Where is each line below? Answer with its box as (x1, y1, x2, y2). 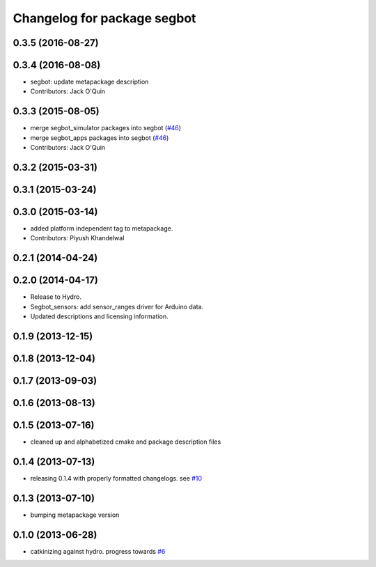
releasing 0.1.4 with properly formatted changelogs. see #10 (30, 474, 202, 483)
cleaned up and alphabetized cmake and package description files (30, 437, 221, 446)
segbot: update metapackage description (30, 77, 149, 86)
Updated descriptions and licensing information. (30, 312, 169, 320)
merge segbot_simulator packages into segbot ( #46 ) (30, 124, 181, 132)
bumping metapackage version (30, 511, 120, 519)
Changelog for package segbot (13, 10, 196, 26)
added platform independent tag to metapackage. (30, 224, 173, 233)
